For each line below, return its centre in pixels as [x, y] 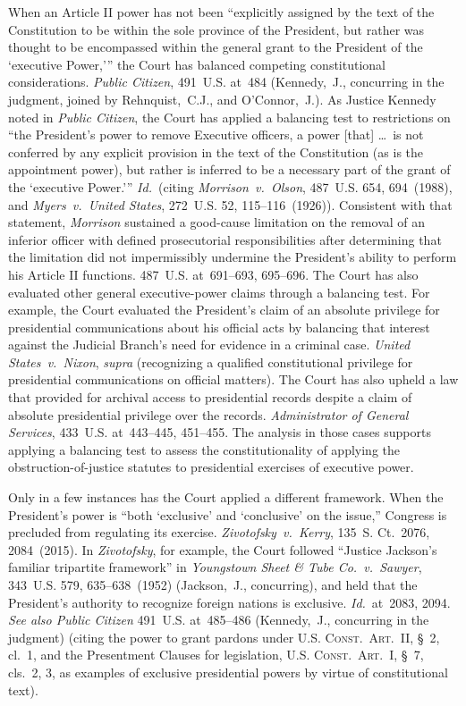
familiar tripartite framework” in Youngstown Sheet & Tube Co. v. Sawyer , [215, 567]
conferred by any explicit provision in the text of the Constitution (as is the [216, 151]
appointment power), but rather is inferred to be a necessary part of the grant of [229, 169]
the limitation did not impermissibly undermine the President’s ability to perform [233, 257]
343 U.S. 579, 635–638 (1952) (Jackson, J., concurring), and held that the [213, 584]
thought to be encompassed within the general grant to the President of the [216, 47]
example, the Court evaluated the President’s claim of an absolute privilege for [224, 310]
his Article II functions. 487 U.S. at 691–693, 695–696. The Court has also [213, 274]
